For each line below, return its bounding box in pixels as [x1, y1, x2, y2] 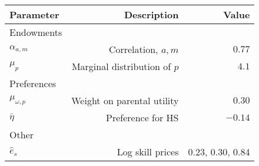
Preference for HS [106, 111, 179, 124]
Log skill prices [117, 145, 179, 158]
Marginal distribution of [71, 59, 171, 73]
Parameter [9, 8, 59, 21]
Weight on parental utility [71, 94, 179, 107]
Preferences [9, 77, 57, 90]
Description [124, 8, 179, 21]
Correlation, [108, 42, 158, 56]
